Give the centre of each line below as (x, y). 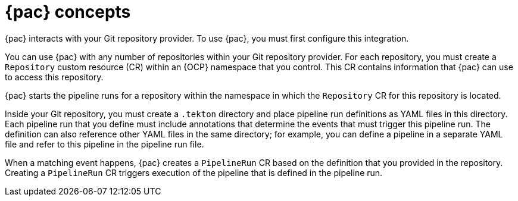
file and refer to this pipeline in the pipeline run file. (104, 144)
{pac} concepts (68, 12)
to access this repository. (54, 77)
